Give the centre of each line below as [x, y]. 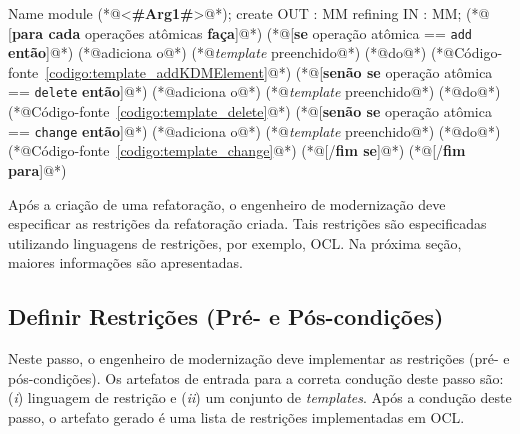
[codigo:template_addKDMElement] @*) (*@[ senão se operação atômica [269, 71]
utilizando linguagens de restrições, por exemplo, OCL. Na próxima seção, [235, 242]
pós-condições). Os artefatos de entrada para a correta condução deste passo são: [256, 377]
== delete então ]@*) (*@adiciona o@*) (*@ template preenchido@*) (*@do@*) [254, 91]
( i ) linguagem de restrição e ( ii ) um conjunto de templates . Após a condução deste [260, 397]
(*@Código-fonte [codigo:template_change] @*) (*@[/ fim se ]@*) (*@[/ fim [237, 150]
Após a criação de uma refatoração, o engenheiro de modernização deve [227, 203]
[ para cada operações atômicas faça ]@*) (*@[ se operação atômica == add [240, 32]
